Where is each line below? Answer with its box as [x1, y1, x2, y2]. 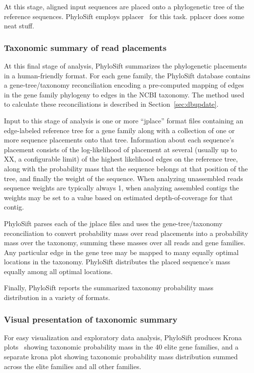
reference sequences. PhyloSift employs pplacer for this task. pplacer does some [4, 11, 244, 21]
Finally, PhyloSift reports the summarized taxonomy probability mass [4, 282, 213, 293]
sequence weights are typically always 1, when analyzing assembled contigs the [4, 183, 239, 193]
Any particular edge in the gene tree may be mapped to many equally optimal [4, 247, 239, 257]
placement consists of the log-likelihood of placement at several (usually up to [4, 144, 237, 154]
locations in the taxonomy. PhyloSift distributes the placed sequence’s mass [4, 256, 231, 267]
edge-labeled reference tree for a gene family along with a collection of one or [4, 125, 235, 135]
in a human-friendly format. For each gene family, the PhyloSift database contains [4, 70, 251, 80]
